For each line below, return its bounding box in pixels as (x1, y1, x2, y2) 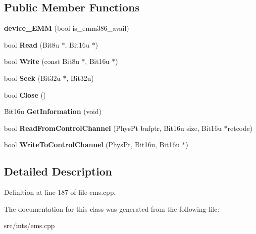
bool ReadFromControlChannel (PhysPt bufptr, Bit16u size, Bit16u (4, 122, 222, 133)
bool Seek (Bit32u (4, 72, 61, 83)
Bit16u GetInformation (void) (4, 106, 102, 117)
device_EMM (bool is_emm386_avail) (4, 23, 129, 33)
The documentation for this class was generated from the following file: (4, 203, 219, 214)
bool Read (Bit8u (4, 39, 59, 50)
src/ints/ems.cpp (4, 220, 55, 231)
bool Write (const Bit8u (4, 56, 79, 66)
